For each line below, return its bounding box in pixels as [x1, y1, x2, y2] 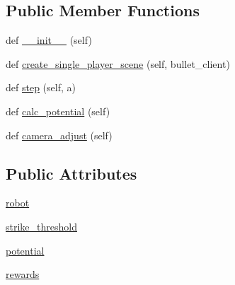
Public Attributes [6, 162, 137, 184]
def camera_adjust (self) [6, 127, 113, 142]
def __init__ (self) [6, 33, 92, 47]
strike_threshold [6, 219, 77, 233]
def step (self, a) [6, 80, 76, 95]
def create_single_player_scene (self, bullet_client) [6, 56, 230, 71]
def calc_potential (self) [6, 103, 110, 118]
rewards [6, 267, 40, 281]
